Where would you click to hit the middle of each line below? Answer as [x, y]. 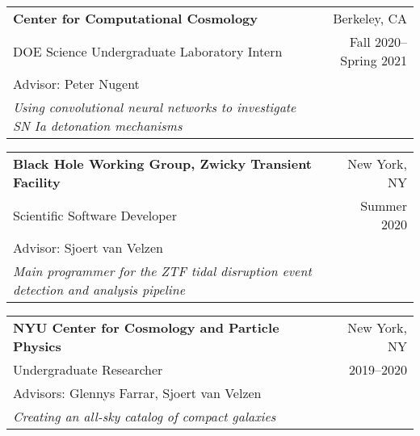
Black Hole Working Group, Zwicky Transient [163, 163]
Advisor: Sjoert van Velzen [88, 247]
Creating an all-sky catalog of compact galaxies [145, 416]
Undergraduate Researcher [88, 369]
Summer [384, 205]
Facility [37, 182]
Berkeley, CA [370, 18]
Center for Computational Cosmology [135, 18]
